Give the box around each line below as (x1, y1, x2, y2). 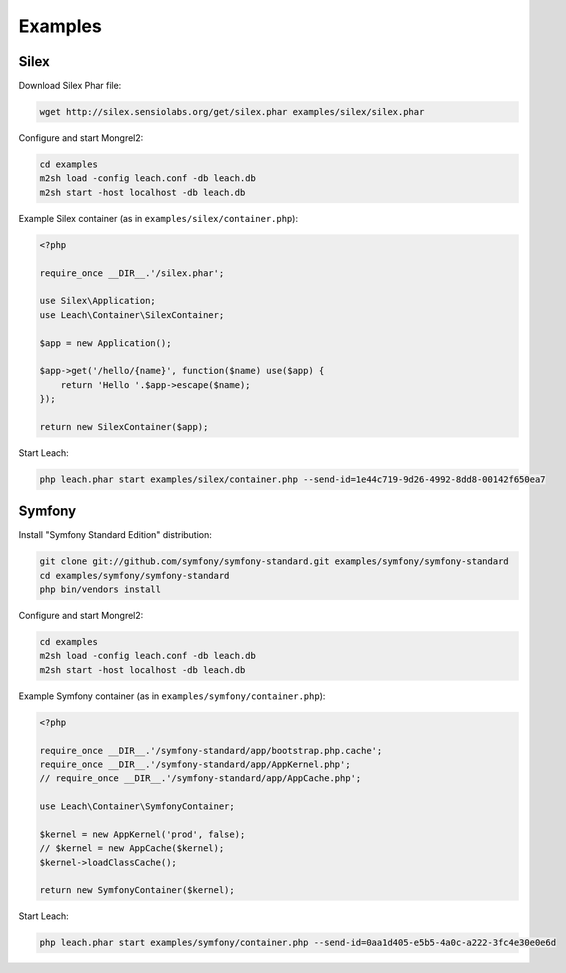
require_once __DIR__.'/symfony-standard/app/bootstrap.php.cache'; (39, 745, 383, 756)
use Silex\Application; (39, 295, 157, 307)
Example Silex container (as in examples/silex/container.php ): (18, 212, 299, 224)
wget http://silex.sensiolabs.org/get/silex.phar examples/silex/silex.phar (39, 106, 425, 118)
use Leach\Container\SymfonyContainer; (39, 801, 235, 812)
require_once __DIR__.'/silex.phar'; (39, 267, 225, 279)
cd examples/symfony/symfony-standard (39, 570, 230, 581)
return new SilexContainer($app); (39, 421, 209, 432)
